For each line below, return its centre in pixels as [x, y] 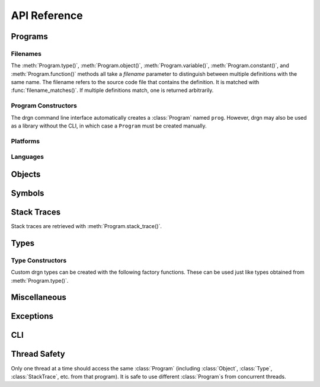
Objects [26, 174]
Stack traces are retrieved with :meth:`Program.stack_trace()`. [87, 226]
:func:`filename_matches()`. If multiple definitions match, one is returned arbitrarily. [112, 90]
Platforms [25, 141]
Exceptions [32, 316]
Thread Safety [38, 354]
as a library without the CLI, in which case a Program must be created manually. [109, 126]
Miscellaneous [39, 297]
